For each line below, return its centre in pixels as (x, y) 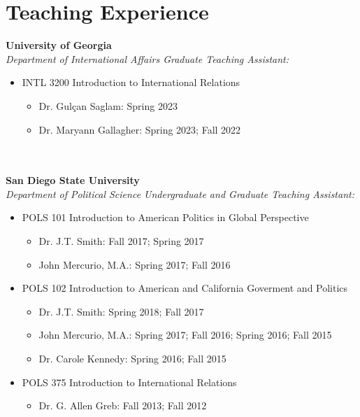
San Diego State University (73, 180)
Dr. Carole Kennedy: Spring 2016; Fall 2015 (132, 359)
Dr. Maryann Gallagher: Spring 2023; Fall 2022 (140, 129)
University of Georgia (59, 45)
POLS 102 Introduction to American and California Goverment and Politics (185, 288)
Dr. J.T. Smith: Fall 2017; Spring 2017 (121, 241)
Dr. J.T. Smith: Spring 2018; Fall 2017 (121, 311)
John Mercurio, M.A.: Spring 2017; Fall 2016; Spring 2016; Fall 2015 (185, 335)
